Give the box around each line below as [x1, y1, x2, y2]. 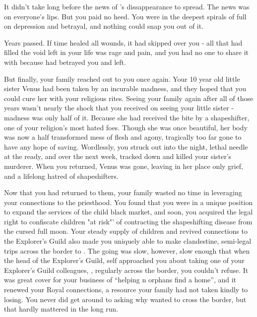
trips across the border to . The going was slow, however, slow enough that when [4, 245, 250, 256]
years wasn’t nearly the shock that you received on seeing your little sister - [4, 103, 234, 113]
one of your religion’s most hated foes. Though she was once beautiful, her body [4, 122, 248, 132]
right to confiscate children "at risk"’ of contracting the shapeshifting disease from [4, 216, 253, 226]
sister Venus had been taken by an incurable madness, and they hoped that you [4, 83, 247, 94]
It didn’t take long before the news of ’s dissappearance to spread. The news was [4, 1, 250, 11]
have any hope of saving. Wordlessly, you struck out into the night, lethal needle [4, 141, 248, 152]
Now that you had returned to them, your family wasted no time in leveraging [4, 187, 242, 198]
